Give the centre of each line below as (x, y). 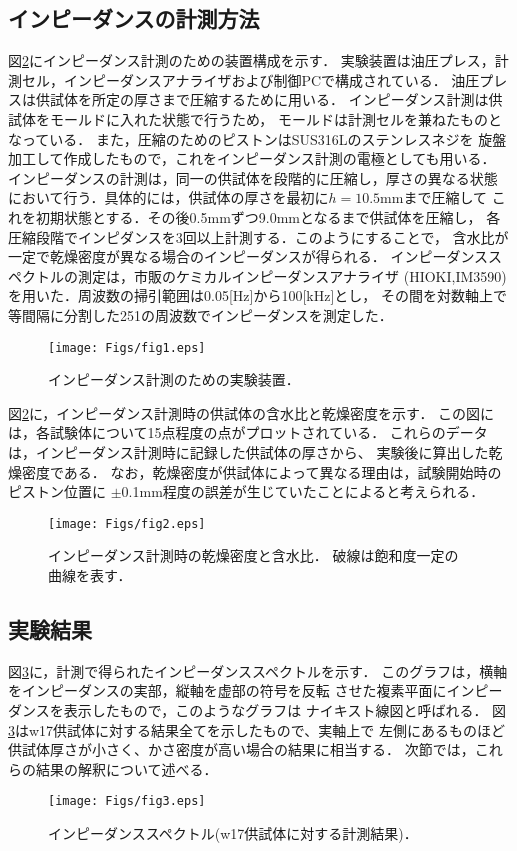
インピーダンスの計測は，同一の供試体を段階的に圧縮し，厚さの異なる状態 (253, 177)
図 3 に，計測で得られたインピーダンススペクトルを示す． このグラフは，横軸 (258, 670)
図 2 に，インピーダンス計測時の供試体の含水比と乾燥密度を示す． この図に (251, 412)
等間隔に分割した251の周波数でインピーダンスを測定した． (200, 314)
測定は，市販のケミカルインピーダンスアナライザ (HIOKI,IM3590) (292, 275)
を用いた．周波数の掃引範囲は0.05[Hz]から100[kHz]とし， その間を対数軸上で (257, 295)
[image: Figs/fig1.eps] (127, 347)
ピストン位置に (57, 491)
